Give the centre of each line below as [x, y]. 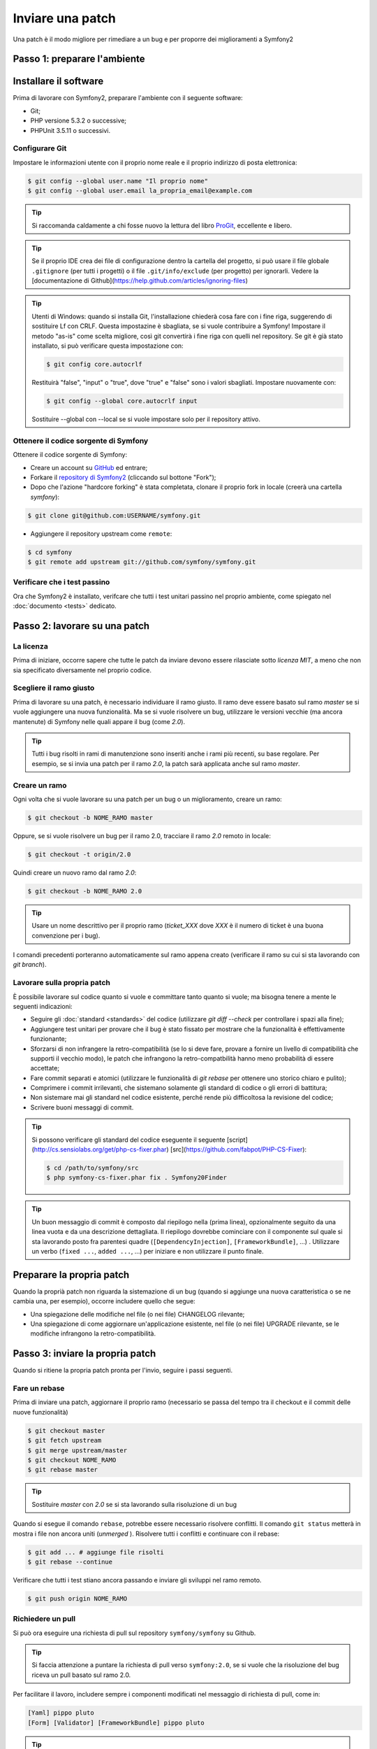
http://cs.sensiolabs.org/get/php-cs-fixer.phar [100, 1149]
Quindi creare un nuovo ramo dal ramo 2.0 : [75, 872]
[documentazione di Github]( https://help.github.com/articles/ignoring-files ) [140, 281]
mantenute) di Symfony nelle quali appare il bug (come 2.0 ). [99, 721]
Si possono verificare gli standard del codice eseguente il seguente [129, 1140]
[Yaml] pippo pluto [61, 1713]
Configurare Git [40, 148]
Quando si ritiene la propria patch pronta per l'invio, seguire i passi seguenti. [123, 1371]
